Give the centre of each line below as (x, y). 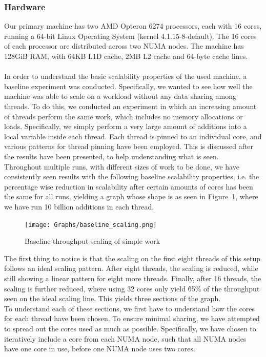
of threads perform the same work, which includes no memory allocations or (124, 116)
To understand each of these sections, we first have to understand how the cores (130, 308)
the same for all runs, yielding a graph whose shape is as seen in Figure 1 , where (131, 196)
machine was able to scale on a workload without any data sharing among (120, 96)
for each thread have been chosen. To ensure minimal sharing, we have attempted (132, 318)
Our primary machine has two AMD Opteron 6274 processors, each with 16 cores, (133, 26)
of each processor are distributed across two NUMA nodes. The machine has (124, 46)
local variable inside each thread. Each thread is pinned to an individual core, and (133, 136)
